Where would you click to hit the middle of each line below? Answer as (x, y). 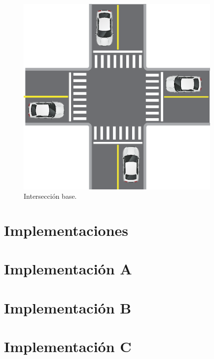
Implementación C (68, 346)
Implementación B (68, 307)
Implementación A (68, 269)
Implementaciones (66, 230)
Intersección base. (50, 196)
